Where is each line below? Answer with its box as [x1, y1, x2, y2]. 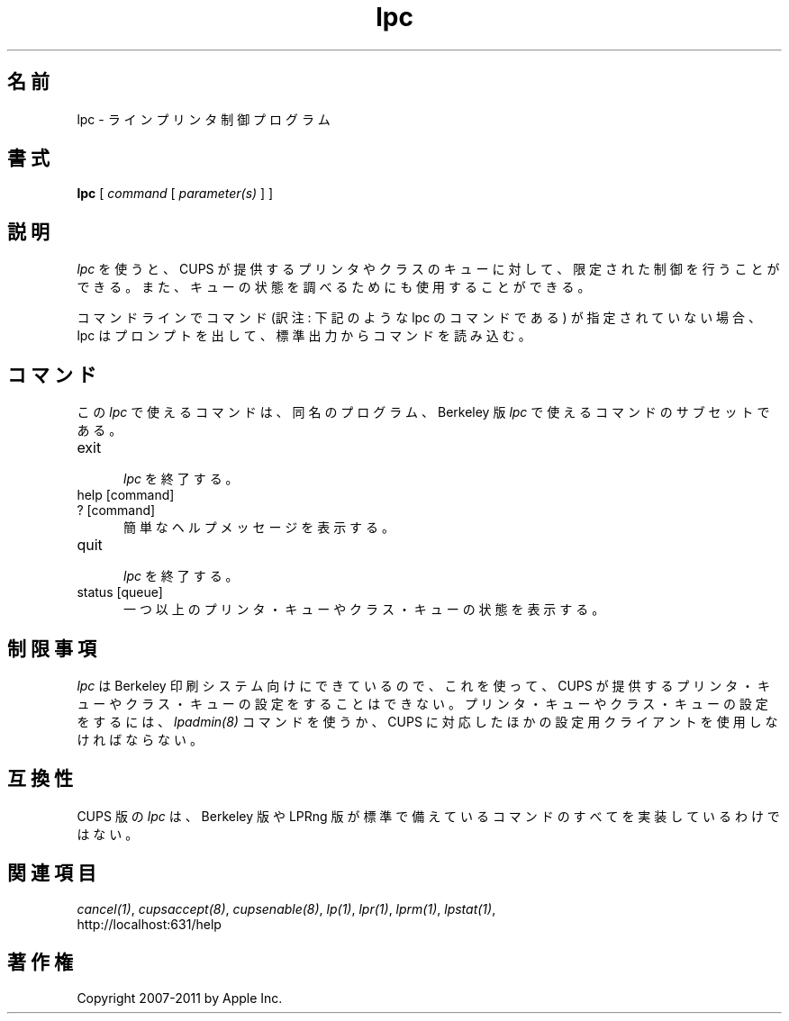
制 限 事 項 [7, 637, 96, 660]
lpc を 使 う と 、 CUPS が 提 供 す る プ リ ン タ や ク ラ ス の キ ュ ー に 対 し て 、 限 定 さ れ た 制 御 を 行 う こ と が [77, 261, 780, 277]
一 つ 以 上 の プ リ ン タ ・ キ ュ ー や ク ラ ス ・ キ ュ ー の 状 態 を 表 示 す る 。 [123, 601, 605, 618]
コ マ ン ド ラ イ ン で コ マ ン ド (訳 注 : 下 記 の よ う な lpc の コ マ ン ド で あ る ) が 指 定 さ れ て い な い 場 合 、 [77, 310, 761, 326]
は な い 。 [77, 826, 139, 842]
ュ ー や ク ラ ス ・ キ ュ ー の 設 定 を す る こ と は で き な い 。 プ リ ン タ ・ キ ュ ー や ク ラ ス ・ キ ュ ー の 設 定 [77, 695, 768, 711]
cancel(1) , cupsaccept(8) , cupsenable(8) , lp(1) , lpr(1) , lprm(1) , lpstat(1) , [77, 900, 496, 917]
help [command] [77, 487, 175, 503]
